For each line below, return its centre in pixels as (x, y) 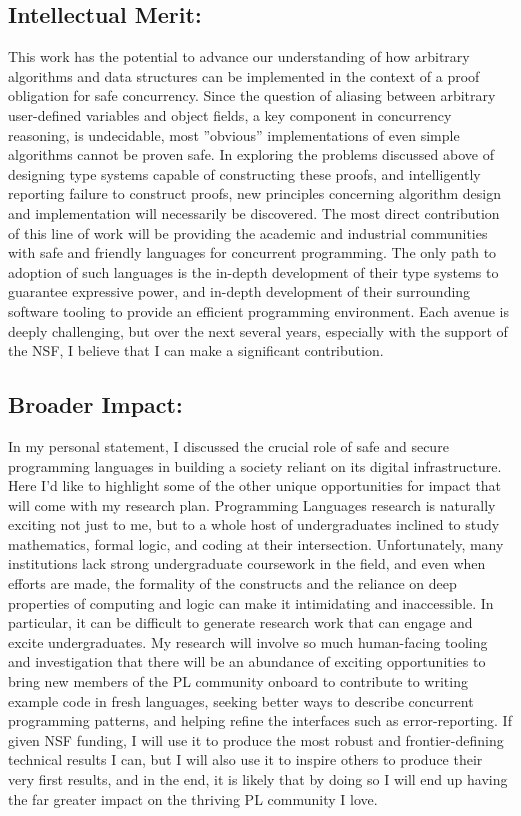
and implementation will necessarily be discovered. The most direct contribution (254, 212)
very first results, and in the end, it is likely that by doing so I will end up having (258, 779)
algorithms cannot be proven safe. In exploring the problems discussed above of (251, 154)
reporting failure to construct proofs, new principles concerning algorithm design (255, 193)
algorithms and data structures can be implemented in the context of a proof (244, 75)
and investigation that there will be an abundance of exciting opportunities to (247, 661)
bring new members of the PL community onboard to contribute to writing (238, 681)
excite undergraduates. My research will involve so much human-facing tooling (248, 641)
